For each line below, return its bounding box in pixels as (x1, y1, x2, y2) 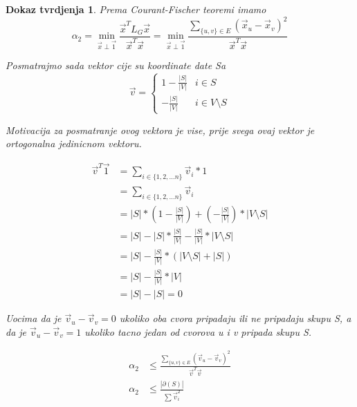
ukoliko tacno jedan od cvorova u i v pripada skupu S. (84, 324, 312, 339)
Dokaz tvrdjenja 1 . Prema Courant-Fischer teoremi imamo (6, 2, 266, 16)
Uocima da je (6, 311, 62, 325)
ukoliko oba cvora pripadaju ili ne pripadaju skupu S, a (119, 311, 351, 325)
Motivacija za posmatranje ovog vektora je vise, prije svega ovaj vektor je (6, 122, 315, 137)
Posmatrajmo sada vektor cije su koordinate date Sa (6, 58, 226, 73)
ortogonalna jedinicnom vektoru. (6, 136, 142, 151)
